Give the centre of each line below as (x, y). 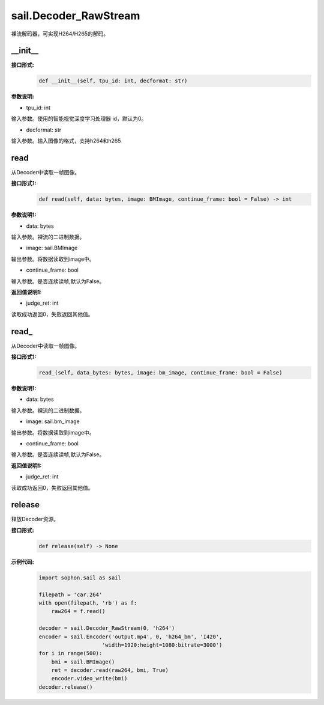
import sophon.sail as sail (80, 578)
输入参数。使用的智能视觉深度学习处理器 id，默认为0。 (79, 119)
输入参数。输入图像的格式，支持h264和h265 (66, 141)
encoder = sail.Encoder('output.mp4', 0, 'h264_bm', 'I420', (130, 636)
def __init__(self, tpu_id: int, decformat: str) (113, 81)
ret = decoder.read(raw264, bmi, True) (110, 670)
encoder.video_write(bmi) (89, 679)
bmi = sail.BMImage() (83, 662)
